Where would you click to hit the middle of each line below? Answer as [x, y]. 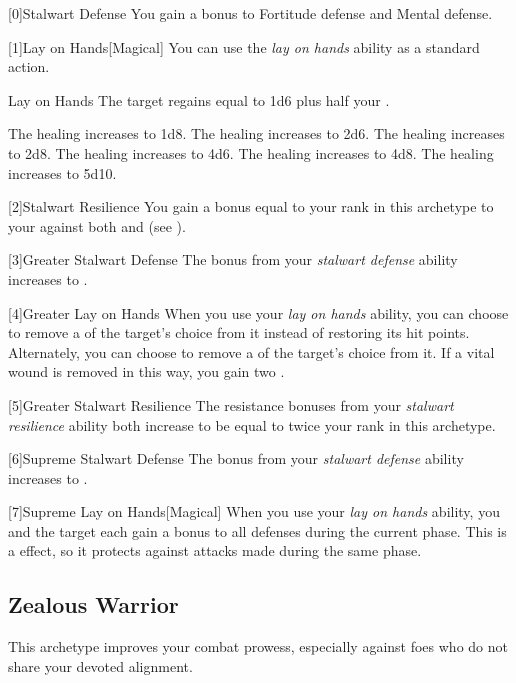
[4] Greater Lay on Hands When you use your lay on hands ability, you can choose [258, 312]
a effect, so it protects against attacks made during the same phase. [215, 550]
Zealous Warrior [93, 604]
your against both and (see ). [97, 225]
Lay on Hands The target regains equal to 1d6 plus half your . [199, 99]
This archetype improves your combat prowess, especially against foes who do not [258, 646]
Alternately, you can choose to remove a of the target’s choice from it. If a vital [251, 351]
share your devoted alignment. [100, 665]
